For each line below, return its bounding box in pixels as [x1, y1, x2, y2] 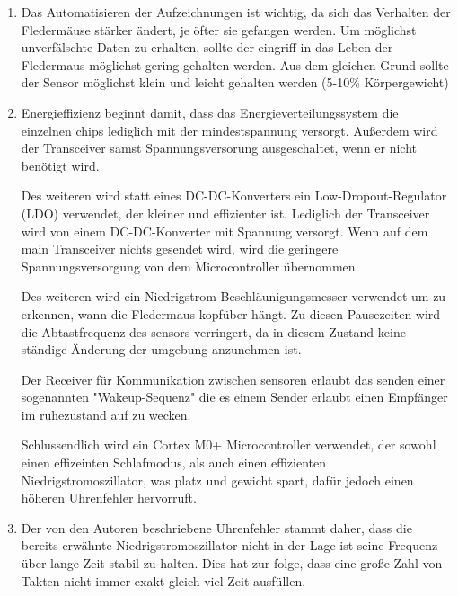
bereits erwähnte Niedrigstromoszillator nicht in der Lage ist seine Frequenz [21, 536, 438, 555]
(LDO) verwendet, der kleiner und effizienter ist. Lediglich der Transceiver [21, 203, 430, 222]
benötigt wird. [21, 156, 100, 174]
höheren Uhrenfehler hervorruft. [21, 488, 197, 507]
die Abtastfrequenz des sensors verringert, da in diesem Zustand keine [21, 322, 406, 341]
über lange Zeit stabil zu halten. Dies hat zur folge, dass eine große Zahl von [21, 554, 443, 573]
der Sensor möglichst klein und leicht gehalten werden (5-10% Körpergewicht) [21, 73, 449, 92]
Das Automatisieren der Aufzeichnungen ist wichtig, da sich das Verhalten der [21, 3, 451, 21]
